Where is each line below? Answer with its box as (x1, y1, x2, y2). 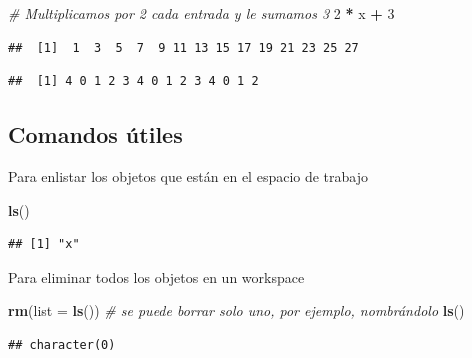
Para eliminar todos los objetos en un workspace (8, 266, 305, 287)
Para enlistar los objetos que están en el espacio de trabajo (8, 165, 369, 186)
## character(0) (8, 337, 116, 352)
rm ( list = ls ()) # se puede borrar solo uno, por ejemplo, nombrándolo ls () (8, 300, 465, 321)
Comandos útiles (8, 119, 183, 150)
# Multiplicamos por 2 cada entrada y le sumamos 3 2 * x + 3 (8, 3, 395, 23)
